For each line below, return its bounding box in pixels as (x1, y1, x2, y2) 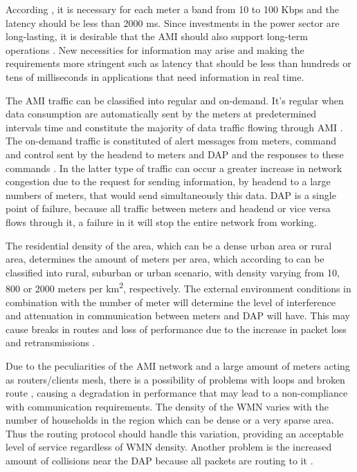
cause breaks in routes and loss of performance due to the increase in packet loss (6, 321, 347, 336)
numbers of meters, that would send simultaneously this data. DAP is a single (6, 187, 336, 202)
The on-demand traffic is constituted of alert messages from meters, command (6, 133, 337, 148)
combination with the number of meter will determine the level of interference (6, 294, 336, 309)
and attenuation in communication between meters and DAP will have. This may (6, 308, 350, 323)
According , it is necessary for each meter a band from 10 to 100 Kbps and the (6, 2, 339, 16)
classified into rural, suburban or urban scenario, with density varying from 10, (6, 265, 340, 279)
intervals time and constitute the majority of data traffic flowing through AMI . (6, 120, 343, 134)
